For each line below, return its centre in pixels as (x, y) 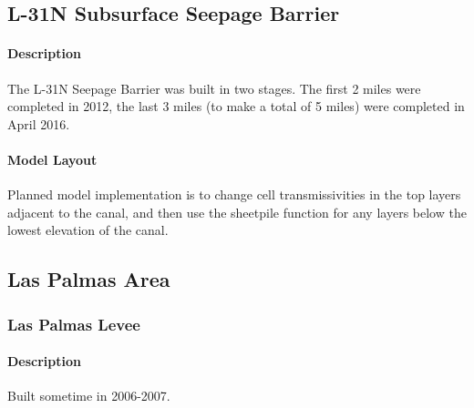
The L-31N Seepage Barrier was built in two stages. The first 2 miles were (214, 88)
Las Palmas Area (89, 279)
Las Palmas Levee (74, 324)
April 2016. (39, 123)
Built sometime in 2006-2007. (89, 396)
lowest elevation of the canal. (88, 230)
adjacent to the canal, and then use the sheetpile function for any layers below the (237, 212)
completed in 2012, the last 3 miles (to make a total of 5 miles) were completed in (236, 106)
